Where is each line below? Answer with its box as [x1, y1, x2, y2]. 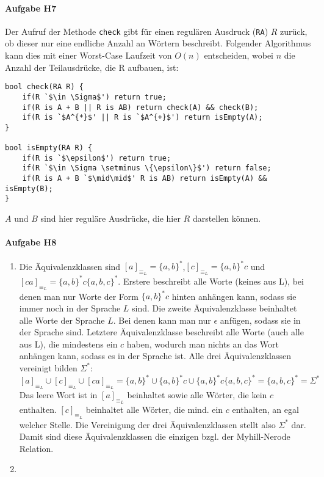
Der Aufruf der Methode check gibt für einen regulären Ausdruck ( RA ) [5, 24, 268, 37]
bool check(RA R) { [5, 82, 84, 92]
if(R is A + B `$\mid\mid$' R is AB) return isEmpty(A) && [22, 174, 267, 183]
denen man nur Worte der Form [19, 289, 139, 302]
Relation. [19, 442, 54, 454]
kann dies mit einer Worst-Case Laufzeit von [5, 49, 172, 62]
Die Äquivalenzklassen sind [19, 260, 121, 272]
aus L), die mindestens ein [19, 337, 118, 350]
